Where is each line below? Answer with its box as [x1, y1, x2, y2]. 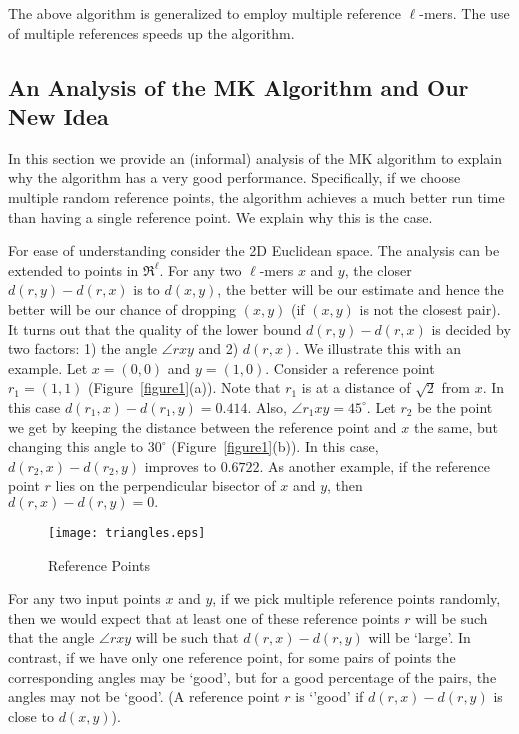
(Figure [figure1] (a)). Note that [88, 377, 281, 398]
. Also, [247, 396, 287, 417]
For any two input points [8, 588, 161, 609]
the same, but [413, 416, 499, 437]
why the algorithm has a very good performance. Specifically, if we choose [8, 167, 461, 188]
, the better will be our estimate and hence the [217, 279, 504, 300]
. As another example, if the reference [259, 455, 490, 476]
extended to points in [8, 259, 139, 280]
